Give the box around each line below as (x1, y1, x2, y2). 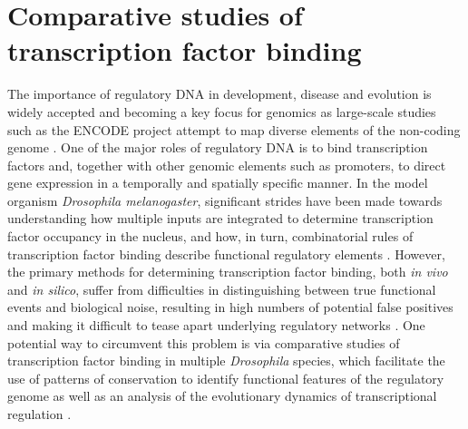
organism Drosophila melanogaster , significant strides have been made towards (7, 190, 443, 210)
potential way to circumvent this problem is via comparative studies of (7, 333, 400, 352)
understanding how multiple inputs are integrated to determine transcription (7, 209, 434, 228)
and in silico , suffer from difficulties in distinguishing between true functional (7, 279, 436, 298)
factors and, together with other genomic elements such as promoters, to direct (7, 155, 446, 174)
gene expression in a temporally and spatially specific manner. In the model (7, 173, 428, 192)
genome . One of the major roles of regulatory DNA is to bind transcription (7, 138, 428, 157)
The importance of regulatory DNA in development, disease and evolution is (7, 84, 432, 103)
